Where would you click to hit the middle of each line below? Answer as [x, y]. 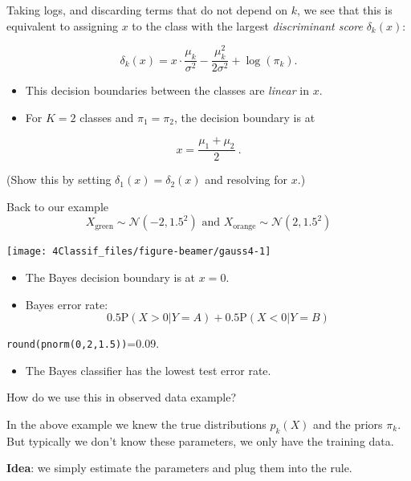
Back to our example [57, 206]
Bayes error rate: [67, 304]
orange [244, 226]
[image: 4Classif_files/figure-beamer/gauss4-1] [139, 252]
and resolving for [246, 179]
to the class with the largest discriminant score [247, 25]
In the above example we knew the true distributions [136, 424]
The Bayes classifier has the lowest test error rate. [148, 370]
